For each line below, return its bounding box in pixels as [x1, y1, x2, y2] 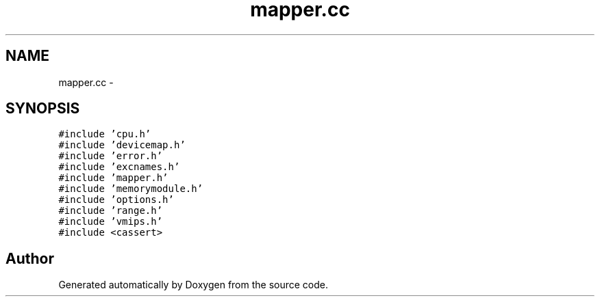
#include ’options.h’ [58, 194, 174, 206]
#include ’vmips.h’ [58, 216, 163, 228]
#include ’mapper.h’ [58, 172, 168, 184]
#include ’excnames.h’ [58, 161, 180, 173]
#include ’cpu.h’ [58, 128, 151, 140]
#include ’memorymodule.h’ [58, 183, 203, 195]
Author [5, 249, 54, 267]
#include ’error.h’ [58, 150, 163, 162]
